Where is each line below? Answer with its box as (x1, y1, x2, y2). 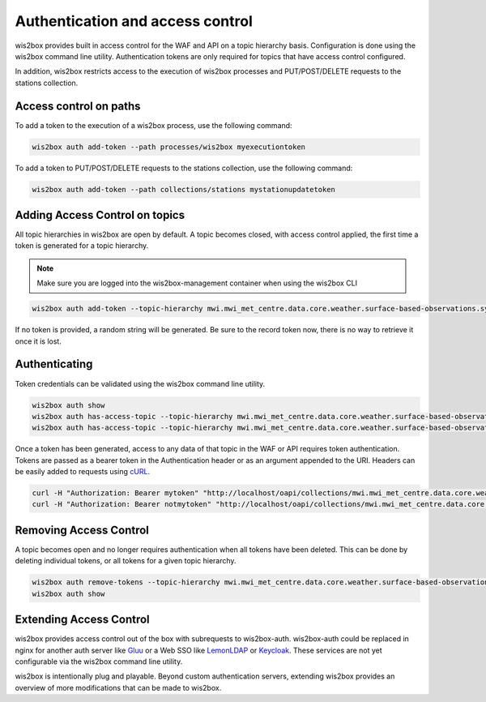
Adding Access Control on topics (15, 208, 185, 222)
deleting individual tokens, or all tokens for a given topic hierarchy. (15, 556, 237, 566)
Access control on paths (15, 99, 141, 113)
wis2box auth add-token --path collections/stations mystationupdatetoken (32, 185, 336, 194)
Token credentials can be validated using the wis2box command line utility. (15, 379, 266, 388)
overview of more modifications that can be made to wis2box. (15, 683, 222, 692)
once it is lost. (15, 336, 62, 346)
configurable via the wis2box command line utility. (15, 657, 183, 666)
